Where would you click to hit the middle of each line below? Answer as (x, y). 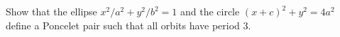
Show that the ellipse (51, 11)
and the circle (210, 11)
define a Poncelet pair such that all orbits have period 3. (128, 25)
